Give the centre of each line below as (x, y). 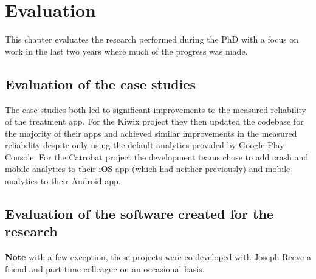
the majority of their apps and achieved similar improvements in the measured (151, 133)
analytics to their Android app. (63, 181)
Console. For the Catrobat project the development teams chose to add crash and (157, 157)
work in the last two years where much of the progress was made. (126, 51)
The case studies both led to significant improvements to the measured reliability (156, 109)
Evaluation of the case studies (101, 84)
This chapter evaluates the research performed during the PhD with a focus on (152, 39)
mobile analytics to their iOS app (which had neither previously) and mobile (148, 169)
